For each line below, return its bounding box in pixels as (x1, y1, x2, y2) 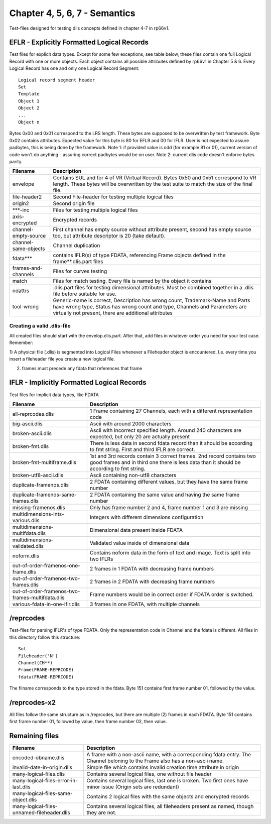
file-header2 (12, 193, 42, 200)
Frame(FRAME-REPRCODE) (18, 667, 74, 673)
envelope (12, 181, 35, 188)
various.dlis (12, 517, 40, 524)
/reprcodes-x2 (9, 698, 56, 707)
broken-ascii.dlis (12, 430, 52, 437)
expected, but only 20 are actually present (89, 433, 190, 440)
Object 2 (18, 105, 40, 111)
